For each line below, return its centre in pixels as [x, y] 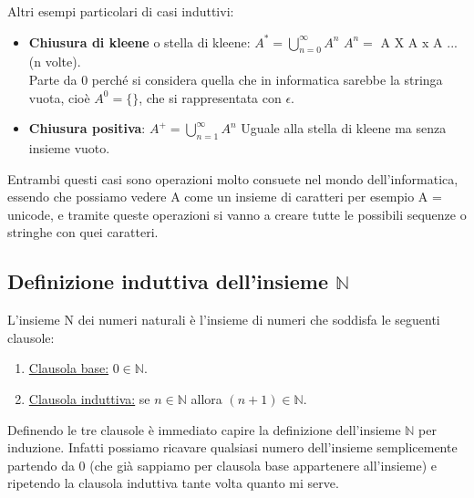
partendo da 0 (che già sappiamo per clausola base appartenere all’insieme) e [222, 465]
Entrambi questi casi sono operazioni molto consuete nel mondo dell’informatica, [233, 178]
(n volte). [55, 62]
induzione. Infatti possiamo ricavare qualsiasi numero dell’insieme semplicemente [232, 447]
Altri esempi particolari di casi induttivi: [121, 11]
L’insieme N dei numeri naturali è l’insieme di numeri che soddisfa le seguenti [224, 320]
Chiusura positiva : [87, 128]
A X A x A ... [419, 41]
